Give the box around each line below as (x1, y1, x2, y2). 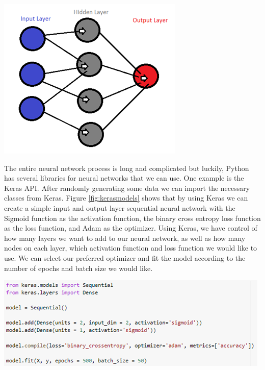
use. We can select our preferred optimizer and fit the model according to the (4, 252, 246, 263)
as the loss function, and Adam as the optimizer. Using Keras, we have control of (4, 223, 257, 233)
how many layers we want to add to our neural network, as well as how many (4, 232, 246, 243)
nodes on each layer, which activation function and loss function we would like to (4, 242, 257, 253)
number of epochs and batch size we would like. (4, 262, 153, 273)
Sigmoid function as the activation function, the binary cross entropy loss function (4, 212, 261, 223)
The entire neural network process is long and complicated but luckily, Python (4, 162, 249, 173)
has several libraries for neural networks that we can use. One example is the (4, 172, 244, 183)
